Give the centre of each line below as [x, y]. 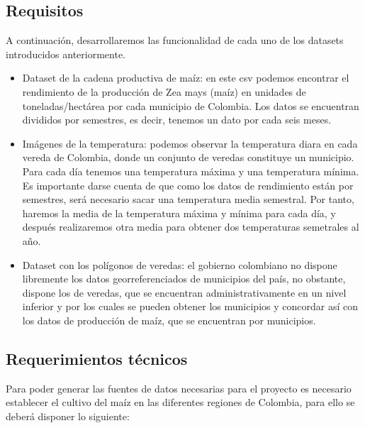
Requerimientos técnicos [97, 358]
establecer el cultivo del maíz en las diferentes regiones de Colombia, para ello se [180, 402]
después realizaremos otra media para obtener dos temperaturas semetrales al [191, 227]
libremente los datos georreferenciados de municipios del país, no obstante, [184, 279]
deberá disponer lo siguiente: [68, 416]
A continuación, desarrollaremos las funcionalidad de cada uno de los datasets [175, 40]
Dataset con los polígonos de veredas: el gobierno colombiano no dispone [180, 264]
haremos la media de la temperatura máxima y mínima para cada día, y [179, 213]
